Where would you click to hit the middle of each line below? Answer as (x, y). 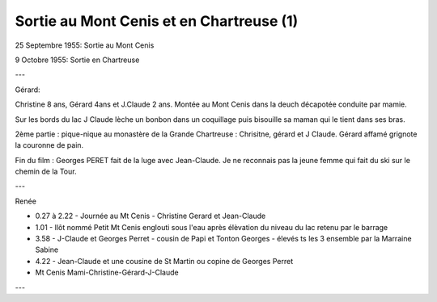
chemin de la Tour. (46, 172)
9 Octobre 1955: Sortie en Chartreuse (77, 60)
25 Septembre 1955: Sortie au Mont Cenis (85, 45)
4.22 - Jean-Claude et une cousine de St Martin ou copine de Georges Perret (164, 261)
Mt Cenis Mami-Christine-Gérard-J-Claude (107, 273)
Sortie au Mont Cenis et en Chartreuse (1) (157, 21)
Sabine (47, 250)
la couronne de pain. (49, 145)
